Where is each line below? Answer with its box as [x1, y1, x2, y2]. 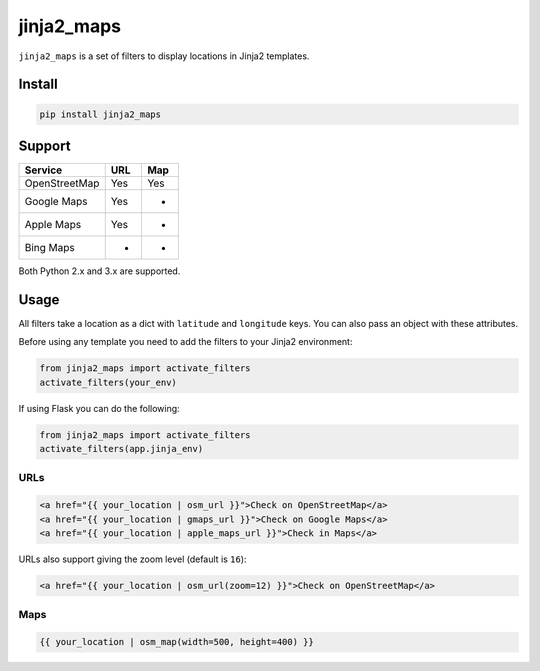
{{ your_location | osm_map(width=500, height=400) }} [39, 636, 314, 648]
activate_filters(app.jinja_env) [39, 443, 204, 455]
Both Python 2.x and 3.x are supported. [18, 265, 181, 277]
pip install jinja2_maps [39, 108, 162, 120]
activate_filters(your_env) [39, 376, 177, 388]
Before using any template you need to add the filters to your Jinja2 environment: [18, 336, 353, 348]
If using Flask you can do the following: [18, 402, 180, 414]
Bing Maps [24, 241, 75, 255]
